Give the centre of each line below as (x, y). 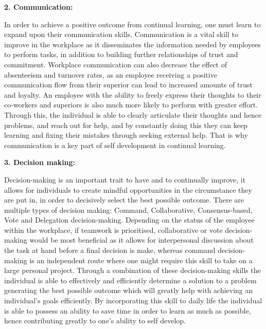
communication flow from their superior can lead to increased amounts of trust (128, 85)
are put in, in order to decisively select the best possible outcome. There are (124, 200)
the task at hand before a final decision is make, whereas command (110, 250)
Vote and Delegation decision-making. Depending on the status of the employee (129, 220)
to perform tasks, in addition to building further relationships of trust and (121, 54)
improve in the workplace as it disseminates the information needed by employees (132, 44)
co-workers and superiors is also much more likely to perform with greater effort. (131, 105)
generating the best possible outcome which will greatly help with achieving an (129, 290)
